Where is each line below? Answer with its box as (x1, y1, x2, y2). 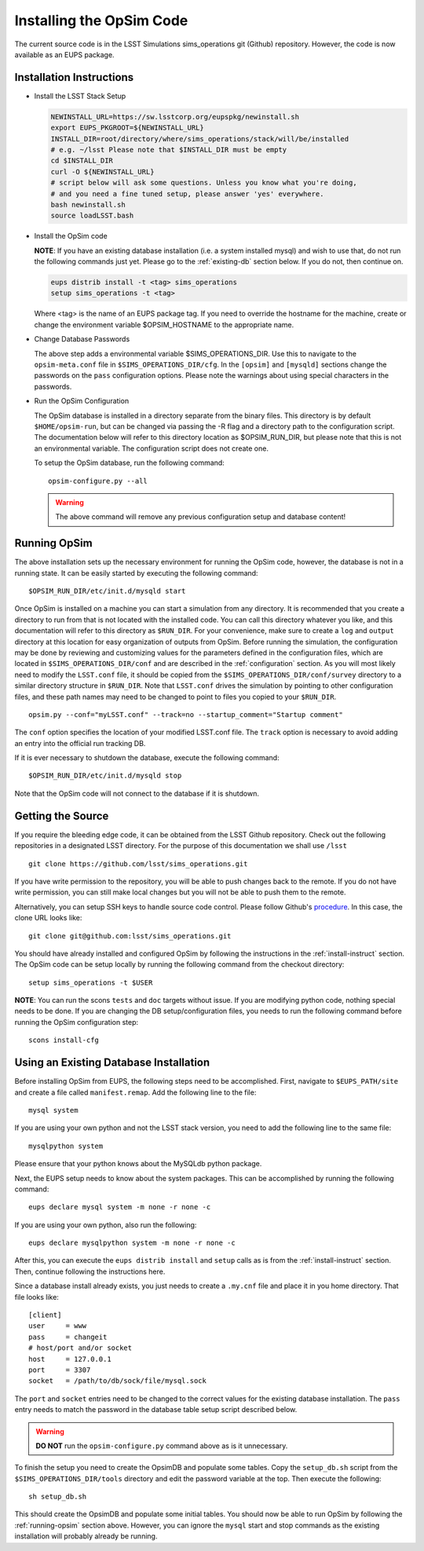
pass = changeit (28, 1332, 108, 1341)
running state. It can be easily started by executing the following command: (14, 568, 258, 577)
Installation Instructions (14, 71, 134, 84)
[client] (28, 1311, 62, 1319)
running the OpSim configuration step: (14, 1017, 139, 1026)
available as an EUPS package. (14, 49, 115, 59)
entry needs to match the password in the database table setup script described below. (14, 1405, 298, 1414)
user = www (28, 1322, 87, 1330)
